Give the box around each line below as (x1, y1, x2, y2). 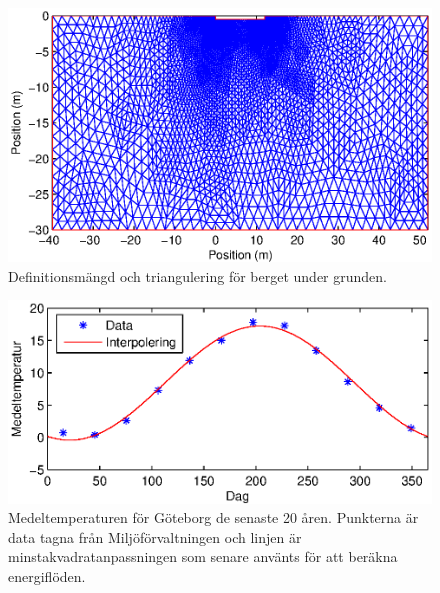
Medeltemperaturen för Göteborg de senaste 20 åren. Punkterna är (8, 507, 419, 528)
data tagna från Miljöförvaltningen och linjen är (8, 526, 302, 547)
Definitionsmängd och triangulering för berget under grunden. (8, 265, 387, 286)
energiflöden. (8, 565, 86, 586)
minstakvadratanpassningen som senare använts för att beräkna (8, 546, 398, 567)
